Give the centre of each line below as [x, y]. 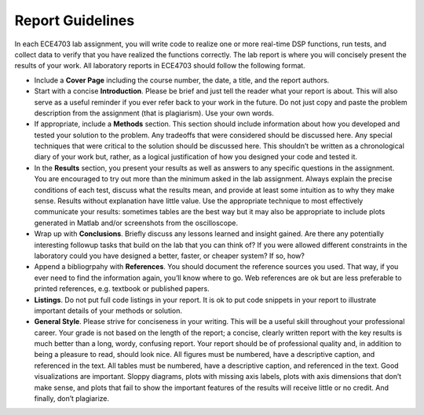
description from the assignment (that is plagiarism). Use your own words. [154, 113]
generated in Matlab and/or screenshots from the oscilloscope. [136, 223]
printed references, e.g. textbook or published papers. [122, 289]
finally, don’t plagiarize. [72, 399]
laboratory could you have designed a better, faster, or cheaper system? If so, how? [170, 256]
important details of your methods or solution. [108, 311]
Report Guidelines [75, 20]
